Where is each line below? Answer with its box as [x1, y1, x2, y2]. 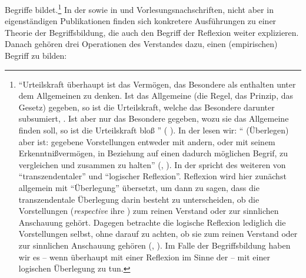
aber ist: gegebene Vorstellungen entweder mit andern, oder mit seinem [18, 135, 275, 148]
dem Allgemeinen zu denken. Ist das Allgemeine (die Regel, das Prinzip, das [18, 89, 293, 102]
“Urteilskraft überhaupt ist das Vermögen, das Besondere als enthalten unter [18, 78, 296, 90]
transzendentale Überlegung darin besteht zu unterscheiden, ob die [18, 193, 260, 205]
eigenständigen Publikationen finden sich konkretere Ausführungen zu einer [5, 15, 277, 27]
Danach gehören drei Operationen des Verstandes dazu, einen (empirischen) [5, 38, 278, 50]
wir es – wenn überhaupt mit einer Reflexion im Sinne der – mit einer [18, 250, 270, 263]
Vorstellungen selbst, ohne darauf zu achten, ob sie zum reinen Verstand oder [18, 227, 298, 240]
